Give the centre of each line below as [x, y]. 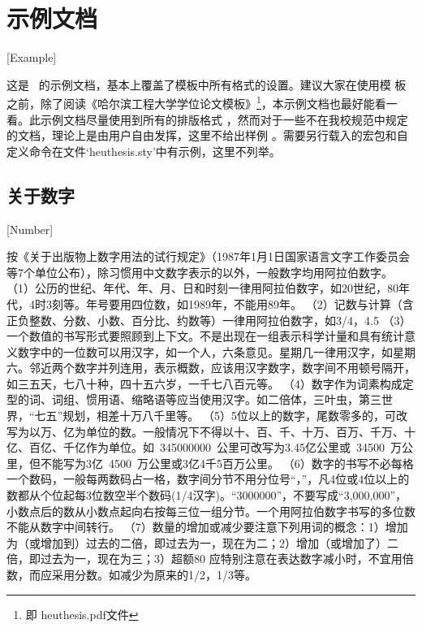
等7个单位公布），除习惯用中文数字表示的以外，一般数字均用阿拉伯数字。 [200, 272]
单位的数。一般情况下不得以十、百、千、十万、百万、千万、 [245, 431]
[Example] [32, 57]
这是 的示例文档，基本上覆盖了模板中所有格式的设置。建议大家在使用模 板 [207, 84]
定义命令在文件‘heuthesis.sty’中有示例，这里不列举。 [144, 151]
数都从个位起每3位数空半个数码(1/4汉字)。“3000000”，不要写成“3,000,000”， [207, 495]
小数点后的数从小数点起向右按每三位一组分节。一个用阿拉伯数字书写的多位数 [211, 511]
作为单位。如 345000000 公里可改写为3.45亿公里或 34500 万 [243, 447]
